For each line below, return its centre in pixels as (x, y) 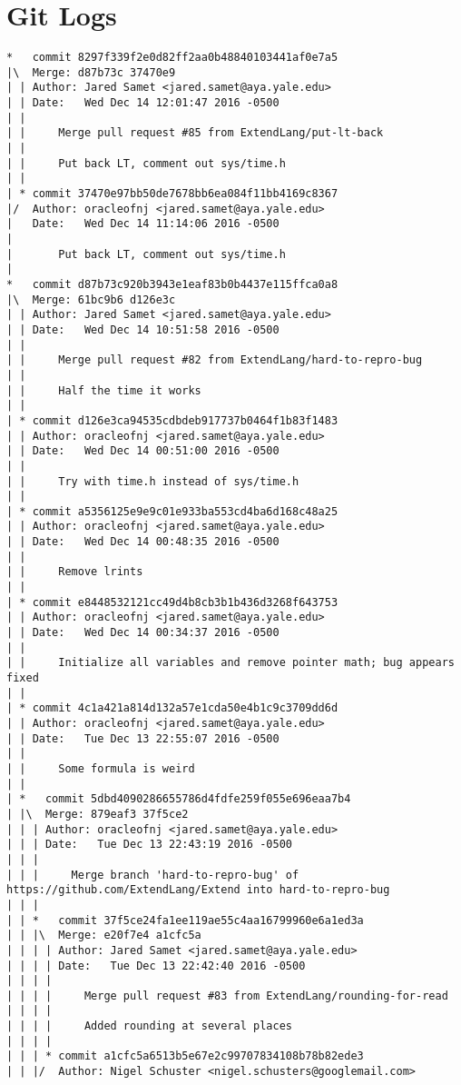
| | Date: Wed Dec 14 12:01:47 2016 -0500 (143, 103)
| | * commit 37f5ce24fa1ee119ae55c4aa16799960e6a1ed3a (185, 920)
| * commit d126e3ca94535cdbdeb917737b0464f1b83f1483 (172, 420)
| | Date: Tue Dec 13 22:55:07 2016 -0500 (143, 738)
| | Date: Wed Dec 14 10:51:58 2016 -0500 (143, 329)
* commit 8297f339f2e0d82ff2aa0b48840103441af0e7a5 (172, 58)
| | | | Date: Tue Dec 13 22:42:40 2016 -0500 (156, 966)
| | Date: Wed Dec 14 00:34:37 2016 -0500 (143, 633)
